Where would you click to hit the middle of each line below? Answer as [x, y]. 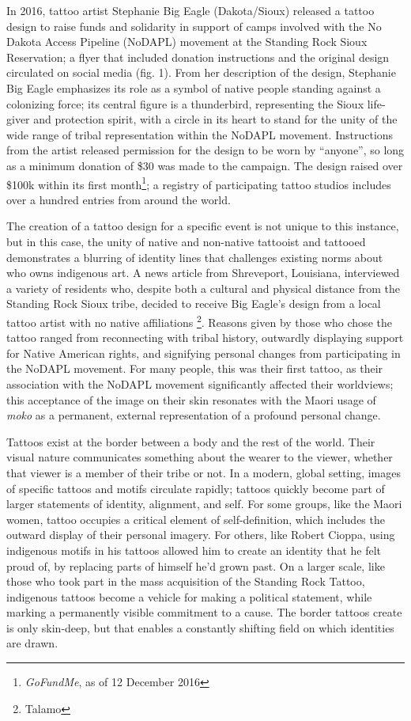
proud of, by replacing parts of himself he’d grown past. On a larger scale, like [196, 565]
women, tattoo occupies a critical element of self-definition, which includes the [196, 519]
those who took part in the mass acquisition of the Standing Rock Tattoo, [186, 581]
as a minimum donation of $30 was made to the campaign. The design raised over [205, 165]
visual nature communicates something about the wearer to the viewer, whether [200, 457]
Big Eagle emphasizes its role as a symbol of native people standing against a [194, 87]
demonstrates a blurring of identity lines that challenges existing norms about [195, 257]
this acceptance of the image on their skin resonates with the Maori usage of [191, 399]
